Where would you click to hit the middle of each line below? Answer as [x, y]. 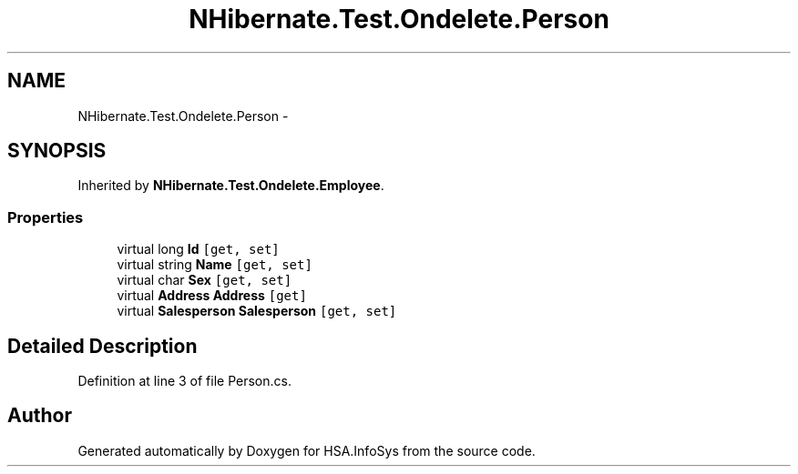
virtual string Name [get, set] [215, 265]
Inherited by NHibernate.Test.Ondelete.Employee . [231, 186]
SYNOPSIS [57, 151]
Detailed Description [102, 346]
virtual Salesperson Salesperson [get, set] [257, 311]
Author [40, 416]
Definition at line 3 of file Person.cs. [184, 381]
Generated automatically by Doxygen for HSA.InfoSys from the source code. [307, 450]
